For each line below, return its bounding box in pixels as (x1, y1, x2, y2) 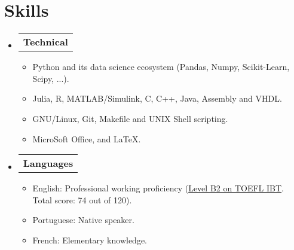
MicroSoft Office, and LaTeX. (32, 132, 141, 145)
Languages (23, 156, 73, 170)
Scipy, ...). (32, 72, 69, 84)
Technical (23, 35, 68, 49)
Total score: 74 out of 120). (32, 193, 132, 206)
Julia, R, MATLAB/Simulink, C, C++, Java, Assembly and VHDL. (32, 92, 282, 105)
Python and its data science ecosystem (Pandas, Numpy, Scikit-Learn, (32, 60, 290, 73)
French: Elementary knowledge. (32, 233, 148, 246)
